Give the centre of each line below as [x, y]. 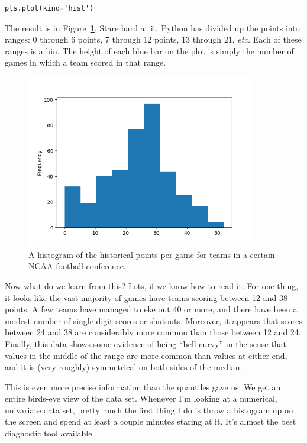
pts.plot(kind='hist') [49, 8]
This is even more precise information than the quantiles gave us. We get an [143, 387]
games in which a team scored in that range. [85, 62]
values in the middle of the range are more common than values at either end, [146, 355]
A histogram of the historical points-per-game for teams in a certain [152, 254]
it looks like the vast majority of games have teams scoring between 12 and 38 [146, 297]
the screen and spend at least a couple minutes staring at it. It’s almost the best [151, 421]
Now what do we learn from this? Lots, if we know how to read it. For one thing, [152, 285]
